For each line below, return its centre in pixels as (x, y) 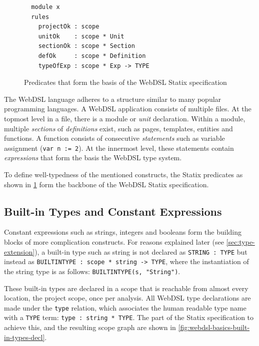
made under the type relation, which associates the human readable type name (125, 307)
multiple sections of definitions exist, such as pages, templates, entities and (118, 128)
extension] (19, 251)
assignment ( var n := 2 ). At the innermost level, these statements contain (119, 148)
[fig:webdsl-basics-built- (214, 327)
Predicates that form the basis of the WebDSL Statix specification (125, 82)
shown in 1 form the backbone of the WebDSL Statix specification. (106, 184)
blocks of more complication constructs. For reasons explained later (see (114, 241)
